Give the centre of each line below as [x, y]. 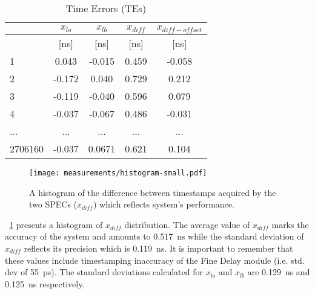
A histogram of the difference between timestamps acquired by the [153, 192]
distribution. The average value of [187, 224]
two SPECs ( [53, 204]
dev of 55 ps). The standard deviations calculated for [104, 272]
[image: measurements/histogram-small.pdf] [118, 173]
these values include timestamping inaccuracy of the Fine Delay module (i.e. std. [155, 260]
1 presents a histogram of [56, 224]
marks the [290, 224]
